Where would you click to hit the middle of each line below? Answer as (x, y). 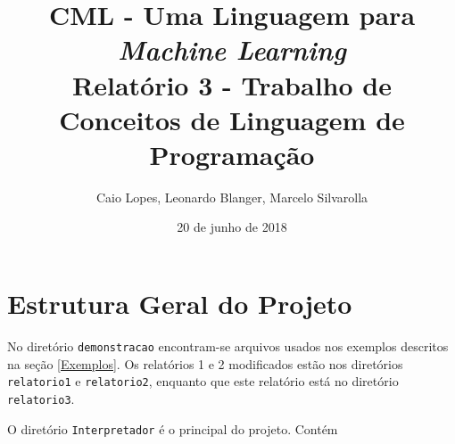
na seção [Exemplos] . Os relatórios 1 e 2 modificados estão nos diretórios (205, 363)
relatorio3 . (41, 398)
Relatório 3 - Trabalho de (232, 84)
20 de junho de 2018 (232, 227)
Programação (232, 154)
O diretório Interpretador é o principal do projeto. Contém (173, 428)
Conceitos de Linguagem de (232, 119)
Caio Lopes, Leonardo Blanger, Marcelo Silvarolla (232, 197)
